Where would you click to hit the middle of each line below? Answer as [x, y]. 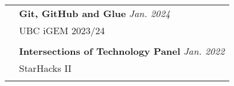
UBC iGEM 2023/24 [62, 30]
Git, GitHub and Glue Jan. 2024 [95, 13]
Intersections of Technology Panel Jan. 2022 [122, 51]
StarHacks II [46, 68]
